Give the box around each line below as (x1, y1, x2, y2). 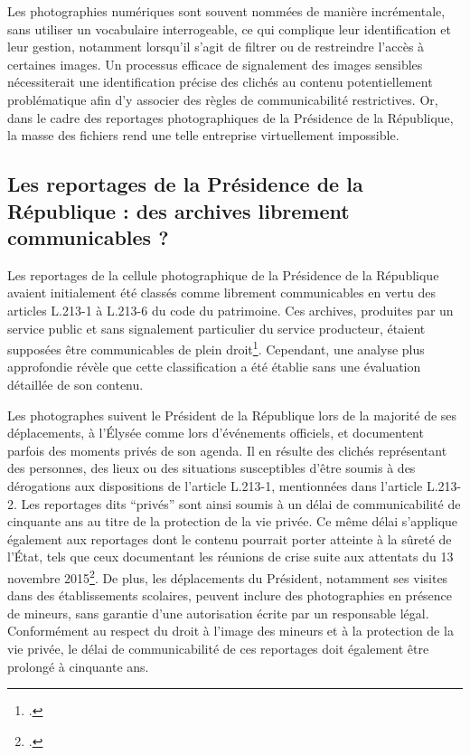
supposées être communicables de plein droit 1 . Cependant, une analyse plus (7, 337, 425, 358)
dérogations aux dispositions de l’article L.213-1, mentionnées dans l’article (7, 476, 423, 495)
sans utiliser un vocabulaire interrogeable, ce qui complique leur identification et (7, 19, 451, 38)
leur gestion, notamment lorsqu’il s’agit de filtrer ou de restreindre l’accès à (7, 37, 425, 56)
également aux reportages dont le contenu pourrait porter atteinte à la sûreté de (7, 529, 452, 548)
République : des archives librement (7, 196, 350, 224)
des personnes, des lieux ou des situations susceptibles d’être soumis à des (7, 458, 416, 477)
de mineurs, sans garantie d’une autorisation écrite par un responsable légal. (7, 603, 429, 622)
